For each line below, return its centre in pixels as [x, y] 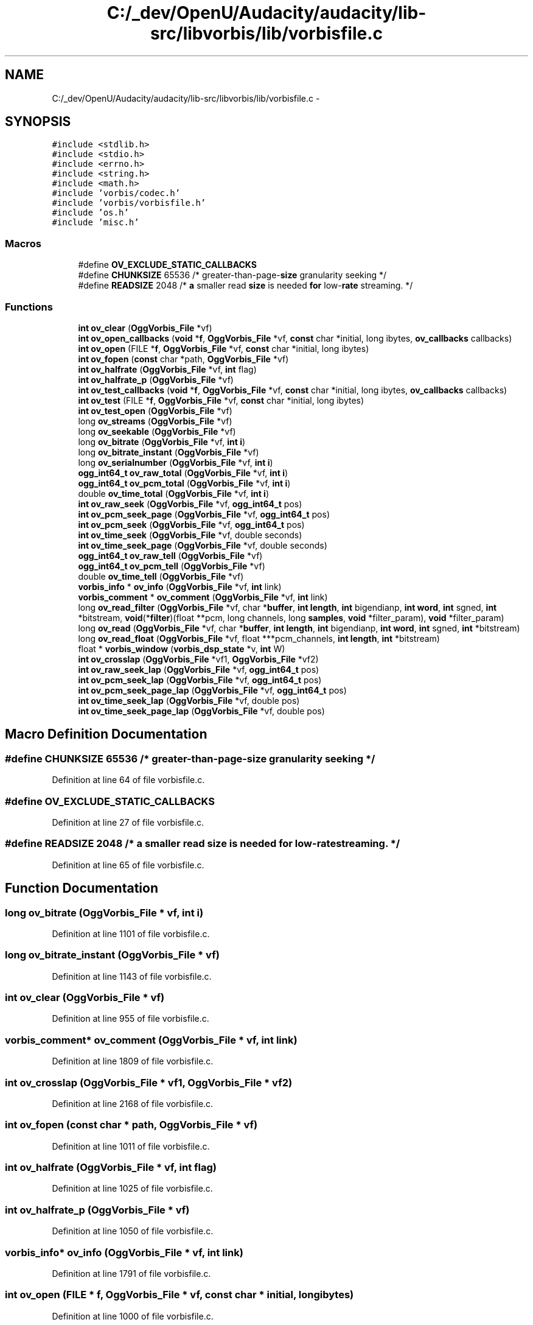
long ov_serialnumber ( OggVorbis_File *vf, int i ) [176, 462]
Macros [23, 243]
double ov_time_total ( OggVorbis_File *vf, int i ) [174, 493]
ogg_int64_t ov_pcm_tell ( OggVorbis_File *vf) [172, 566]
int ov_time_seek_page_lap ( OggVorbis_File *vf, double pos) [201, 711]
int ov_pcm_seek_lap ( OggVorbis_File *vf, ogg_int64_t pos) [200, 680]
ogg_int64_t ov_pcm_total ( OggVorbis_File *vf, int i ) [184, 483]
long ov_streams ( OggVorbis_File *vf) [155, 421]
